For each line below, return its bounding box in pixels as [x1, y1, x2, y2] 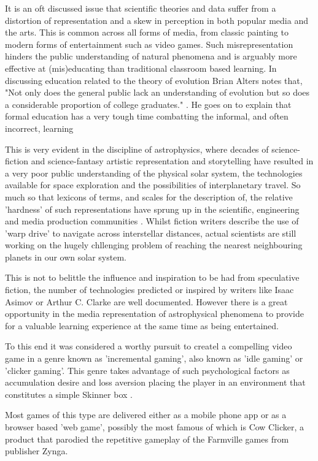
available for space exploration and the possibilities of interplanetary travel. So [5, 178, 301, 191]
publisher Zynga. [5, 444, 68, 457]
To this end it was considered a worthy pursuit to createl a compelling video [5, 340, 292, 352]
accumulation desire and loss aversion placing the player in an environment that [5, 376, 306, 389]
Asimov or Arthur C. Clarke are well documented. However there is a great [5, 295, 288, 308]
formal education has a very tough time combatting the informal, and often [5, 110, 289, 123]
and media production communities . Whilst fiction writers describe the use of [5, 215, 299, 227]
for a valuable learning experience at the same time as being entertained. [5, 319, 279, 332]
